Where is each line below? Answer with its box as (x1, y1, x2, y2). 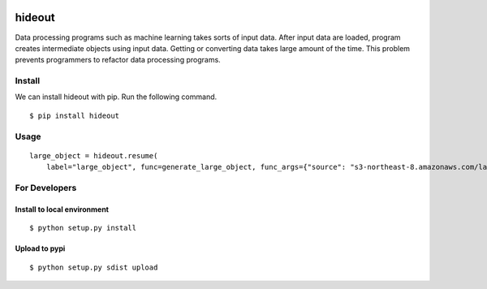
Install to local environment (15, 204, 110, 214)
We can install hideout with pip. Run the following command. (15, 92, 218, 101)
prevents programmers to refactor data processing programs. (15, 55, 221, 65)
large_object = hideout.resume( (29, 151, 158, 160)
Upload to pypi (15, 244, 66, 253)
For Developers (15, 182, 77, 193)
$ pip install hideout (29, 110, 120, 120)
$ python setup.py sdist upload (29, 262, 158, 272)
